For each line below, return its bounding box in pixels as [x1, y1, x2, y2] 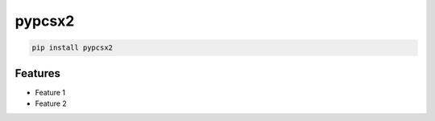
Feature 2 [35, 99, 68, 108]
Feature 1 [35, 87, 66, 97]
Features [14, 67, 60, 80]
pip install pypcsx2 [31, 43, 113, 52]
